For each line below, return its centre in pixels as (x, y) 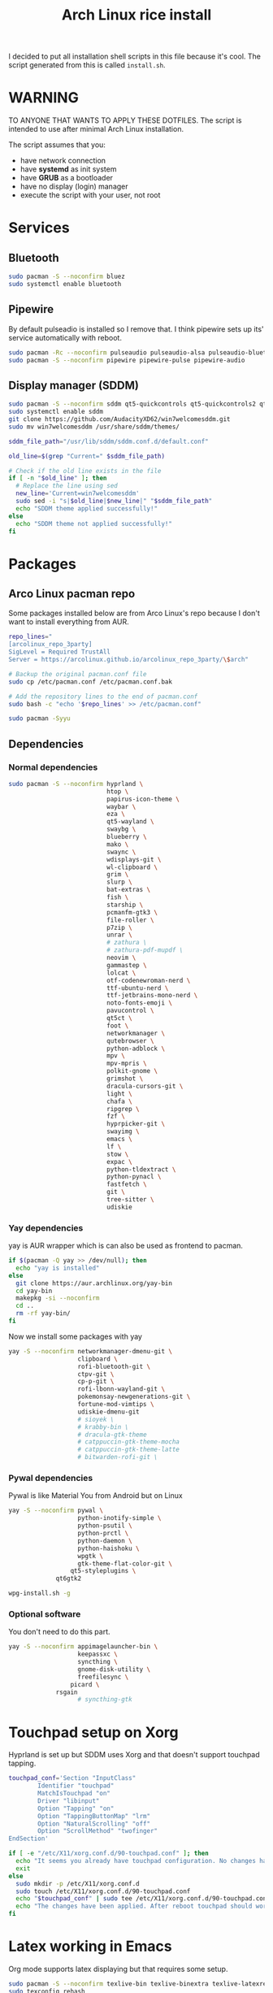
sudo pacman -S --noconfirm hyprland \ (76, 784)
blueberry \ (127, 837)
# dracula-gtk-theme (113, 1435)
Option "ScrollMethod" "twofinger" (98, 1831)
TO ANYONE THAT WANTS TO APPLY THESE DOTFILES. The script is (125, 120)
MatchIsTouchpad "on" (74, 1794)
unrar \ (119, 935)
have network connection (63, 161)
